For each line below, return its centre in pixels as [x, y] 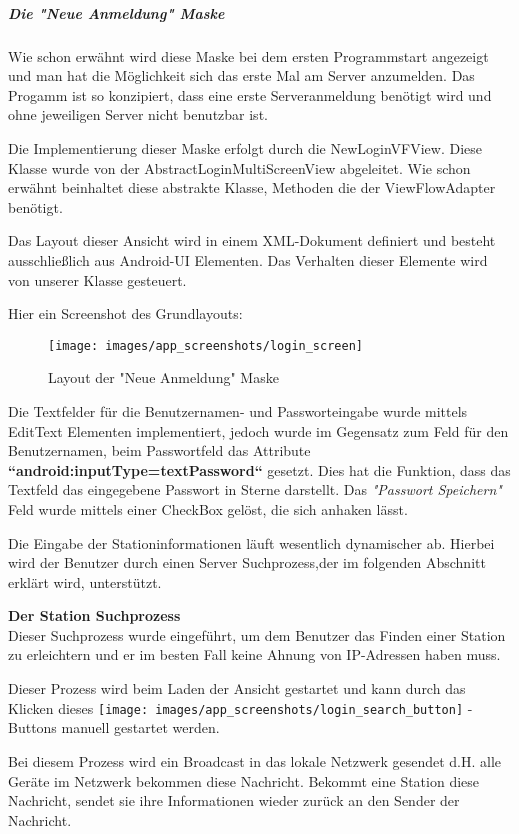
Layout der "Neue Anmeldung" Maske [163, 377]
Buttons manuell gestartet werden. [114, 727]
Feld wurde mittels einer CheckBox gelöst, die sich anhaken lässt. [208, 508]
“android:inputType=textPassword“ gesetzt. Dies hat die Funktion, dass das [259, 469]
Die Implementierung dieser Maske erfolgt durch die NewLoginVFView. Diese [245, 147]
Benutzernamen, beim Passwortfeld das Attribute [159, 450]
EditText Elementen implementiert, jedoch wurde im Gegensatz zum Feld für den [258, 430]
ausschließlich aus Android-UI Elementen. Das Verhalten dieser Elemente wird [248, 259]
